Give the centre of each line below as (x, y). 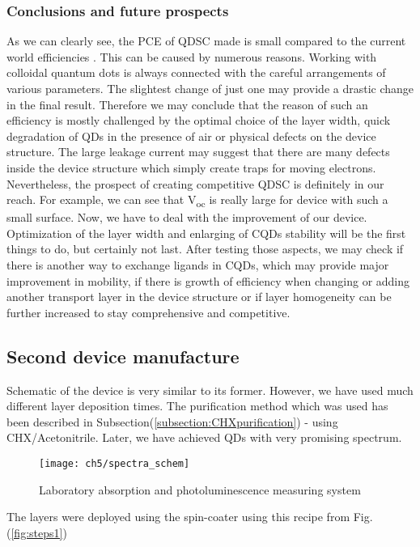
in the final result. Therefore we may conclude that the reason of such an (187, 104)
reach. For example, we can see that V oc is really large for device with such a (197, 200)
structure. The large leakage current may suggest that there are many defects (198, 152)
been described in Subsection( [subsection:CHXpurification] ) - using (172, 421)
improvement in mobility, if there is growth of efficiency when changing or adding (208, 280)
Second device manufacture (123, 356)
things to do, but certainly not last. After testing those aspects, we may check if (205, 249)
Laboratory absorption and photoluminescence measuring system (200, 489)
